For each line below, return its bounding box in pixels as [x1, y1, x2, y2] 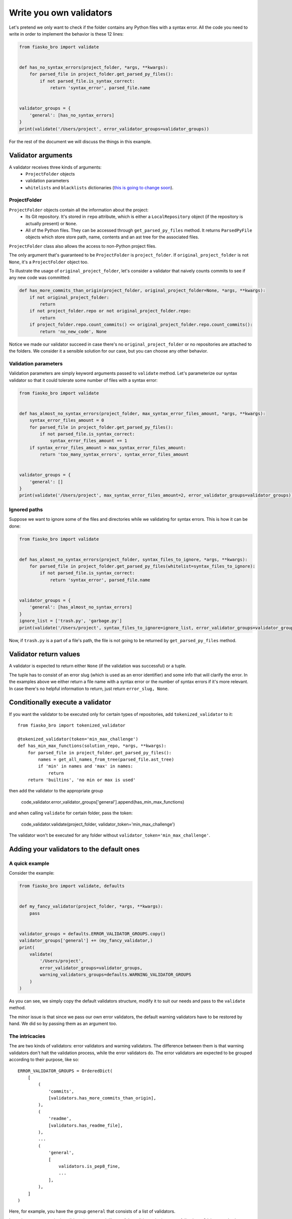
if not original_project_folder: [29, 295, 109, 300]
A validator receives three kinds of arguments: [9, 164, 102, 170]
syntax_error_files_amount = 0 [29, 417, 104, 423]
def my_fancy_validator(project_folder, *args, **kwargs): [19, 904, 163, 909]
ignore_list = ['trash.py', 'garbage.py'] [19, 618, 122, 624]
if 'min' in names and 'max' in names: [38, 764, 133, 769]
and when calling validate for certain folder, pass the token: [9, 810, 133, 816]
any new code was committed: [9, 275, 71, 280]
